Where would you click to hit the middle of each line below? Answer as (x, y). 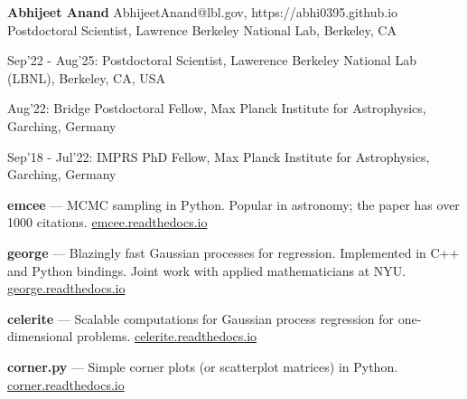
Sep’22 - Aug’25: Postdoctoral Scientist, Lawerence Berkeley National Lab (212, 60)
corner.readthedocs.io (66, 384)
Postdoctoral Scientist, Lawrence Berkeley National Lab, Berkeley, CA (202, 29)
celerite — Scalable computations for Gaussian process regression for (201, 318)
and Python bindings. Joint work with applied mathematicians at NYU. (207, 270)
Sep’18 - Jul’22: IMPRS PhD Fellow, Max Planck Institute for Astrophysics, (219, 156)
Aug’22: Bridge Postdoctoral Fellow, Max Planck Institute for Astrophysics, (217, 108)
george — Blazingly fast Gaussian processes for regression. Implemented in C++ (233, 252)
